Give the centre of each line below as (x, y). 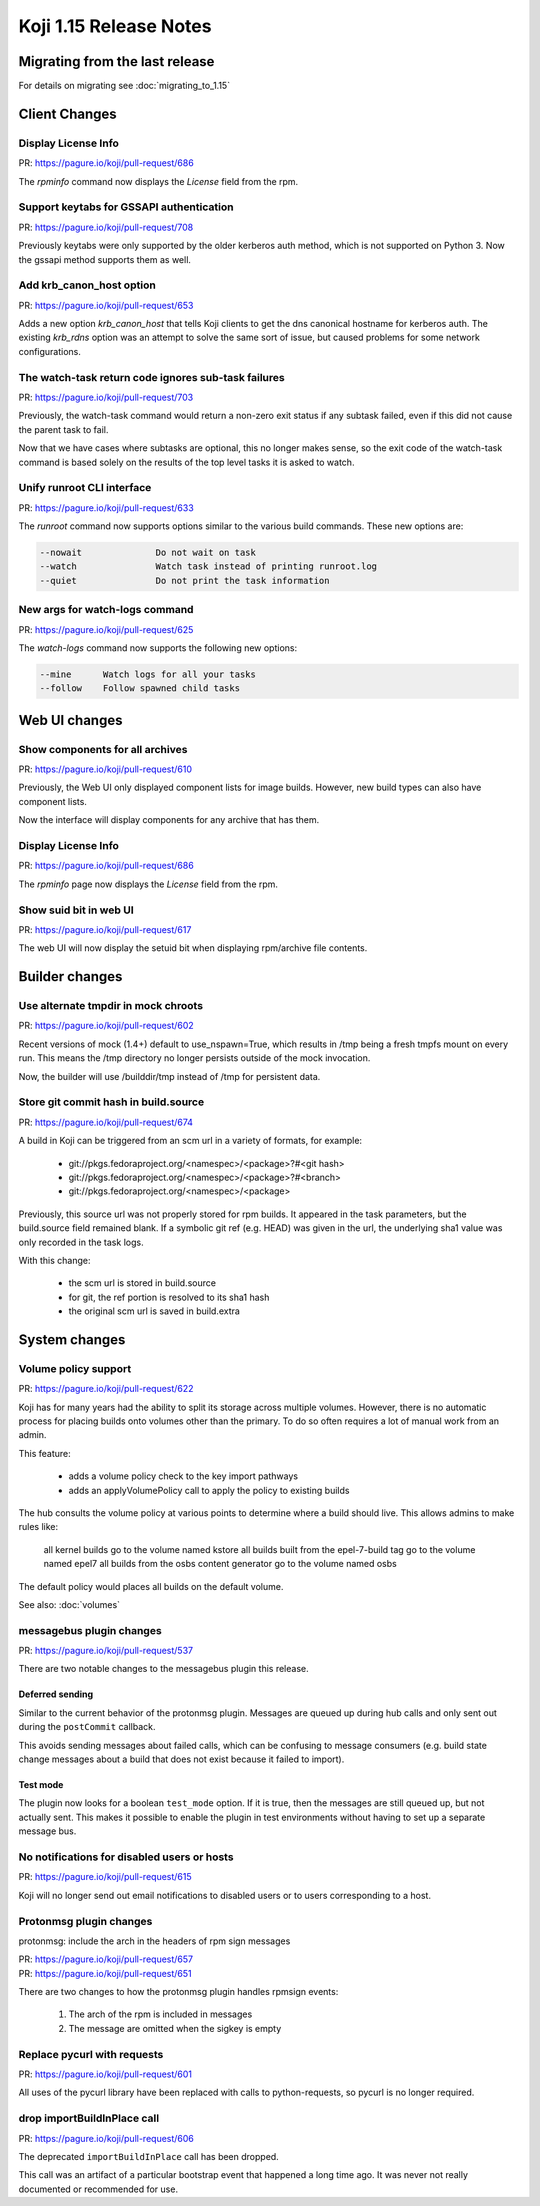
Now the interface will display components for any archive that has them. (169, 820)
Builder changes (70, 976)
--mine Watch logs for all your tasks (148, 674)
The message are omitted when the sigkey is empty (175, 2028)
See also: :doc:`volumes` (69, 1604)
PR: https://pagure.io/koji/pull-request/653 (106, 305)
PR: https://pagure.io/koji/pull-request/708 (106, 227)
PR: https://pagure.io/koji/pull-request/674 (106, 1122)
